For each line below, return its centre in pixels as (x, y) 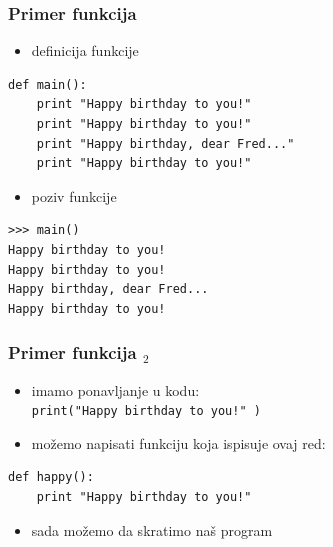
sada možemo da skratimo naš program (152, 529)
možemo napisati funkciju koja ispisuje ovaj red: (178, 442)
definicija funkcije (85, 50)
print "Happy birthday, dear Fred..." (165, 143)
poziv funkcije (74, 195)
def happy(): (51, 477)
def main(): (47, 84)
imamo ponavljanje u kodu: (115, 389)
